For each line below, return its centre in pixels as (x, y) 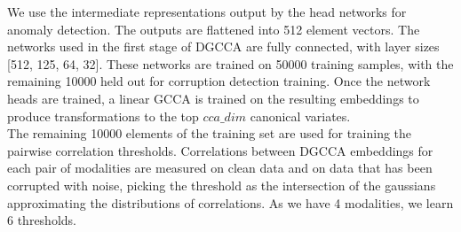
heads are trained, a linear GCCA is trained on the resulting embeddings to (213, 98)
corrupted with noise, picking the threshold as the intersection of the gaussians (222, 185)
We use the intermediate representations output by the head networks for (207, 12)
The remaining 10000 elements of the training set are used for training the (210, 133)
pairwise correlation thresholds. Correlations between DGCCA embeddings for (220, 150)
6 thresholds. (42, 220)
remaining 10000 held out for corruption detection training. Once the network (219, 81)
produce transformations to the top (103, 116)
